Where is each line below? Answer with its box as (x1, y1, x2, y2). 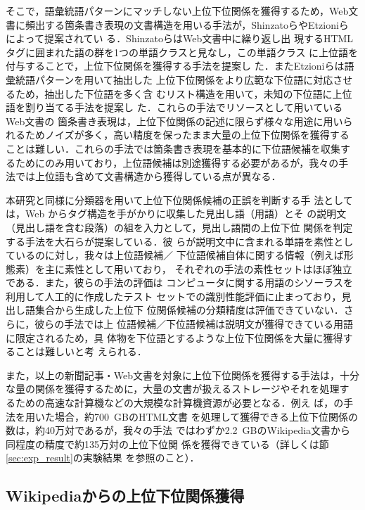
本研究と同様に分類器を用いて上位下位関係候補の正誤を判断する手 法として (6, 192, 353, 207)
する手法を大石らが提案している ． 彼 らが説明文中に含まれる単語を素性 (6, 234, 334, 248)
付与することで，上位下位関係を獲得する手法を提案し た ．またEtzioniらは (6, 58, 345, 73)
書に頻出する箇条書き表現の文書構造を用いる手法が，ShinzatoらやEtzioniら (6, 17, 349, 32)
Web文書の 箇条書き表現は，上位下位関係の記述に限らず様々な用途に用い (6, 113, 343, 128)
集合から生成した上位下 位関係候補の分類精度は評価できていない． (34, 302, 344, 317)
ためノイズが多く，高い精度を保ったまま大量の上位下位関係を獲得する (25, 127, 350, 142)
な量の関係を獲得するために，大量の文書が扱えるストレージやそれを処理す (6, 381, 350, 396)
